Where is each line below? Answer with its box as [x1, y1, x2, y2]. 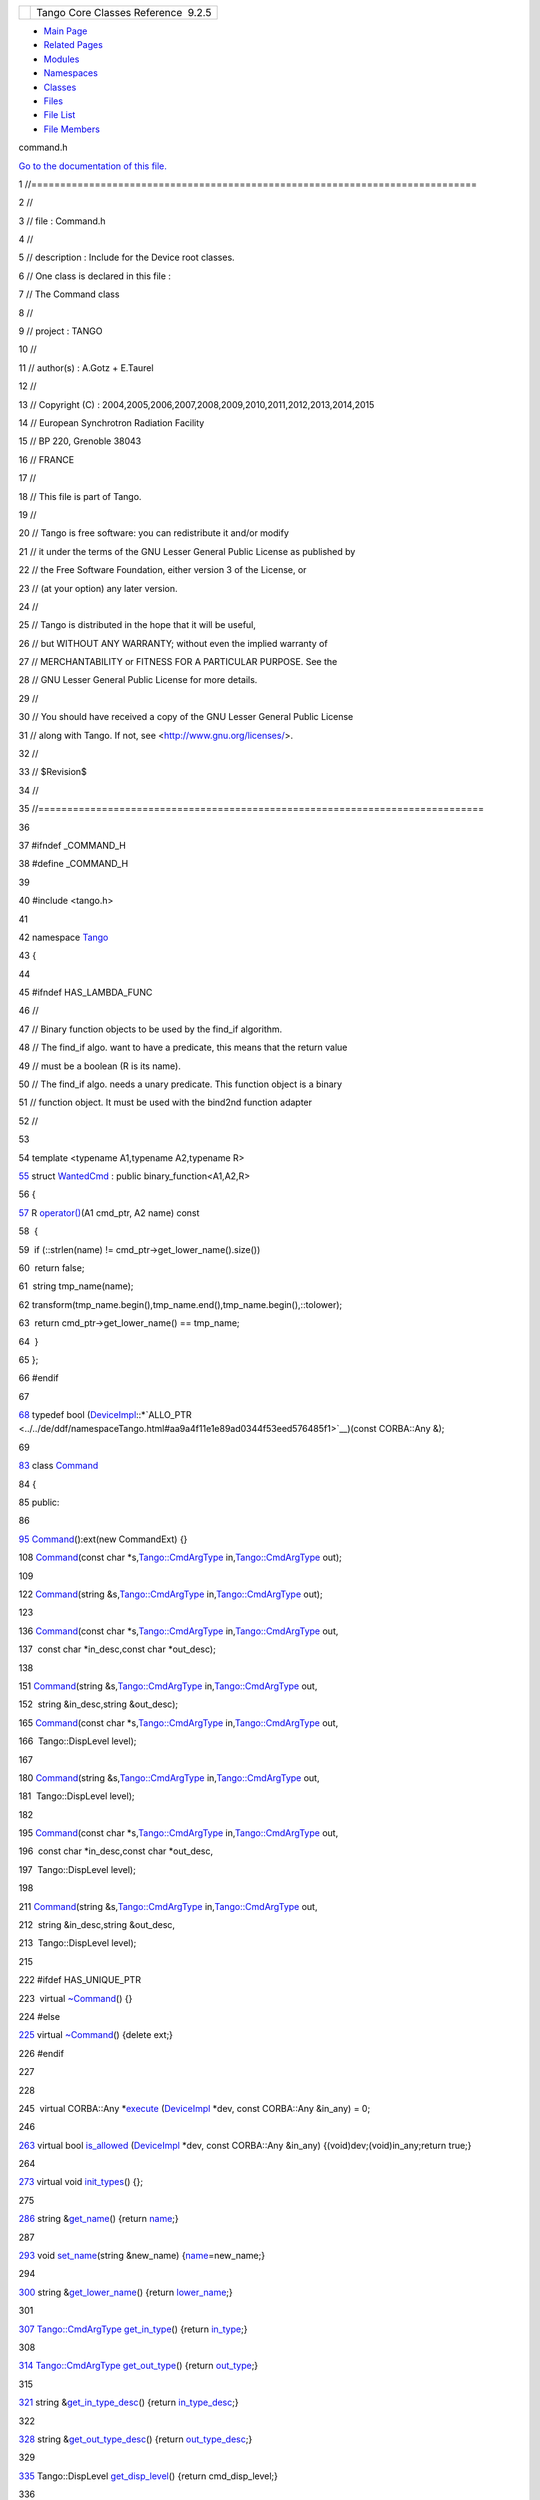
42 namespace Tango [18, 931, 109, 943]
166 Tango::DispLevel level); [18, 1735, 137, 1747]
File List [43, 109, 76, 121]
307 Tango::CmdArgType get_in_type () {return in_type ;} [18, 2323, 248, 2335]
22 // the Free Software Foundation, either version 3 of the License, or [18, 564, 307, 576]
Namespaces [43, 67, 99, 79]
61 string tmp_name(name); [18, 1280, 134, 1292]
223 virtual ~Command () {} [18, 1992, 133, 2004]
